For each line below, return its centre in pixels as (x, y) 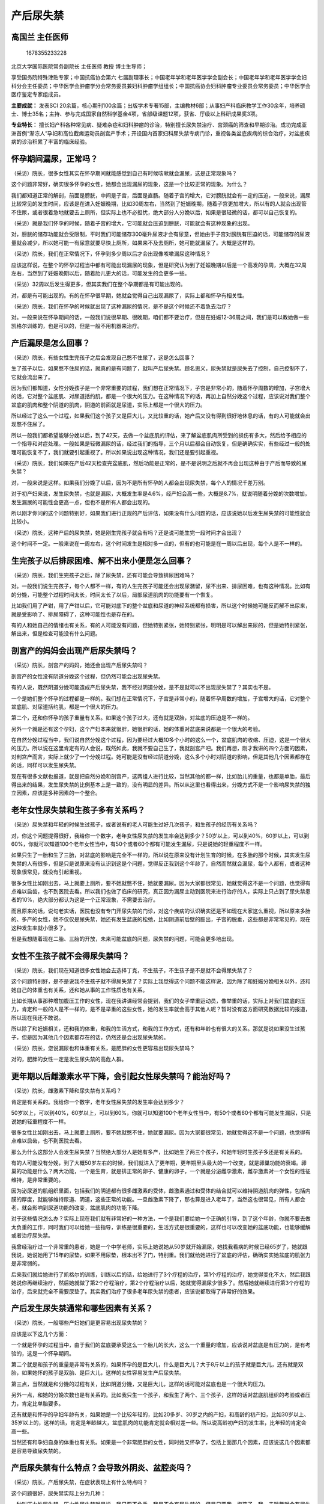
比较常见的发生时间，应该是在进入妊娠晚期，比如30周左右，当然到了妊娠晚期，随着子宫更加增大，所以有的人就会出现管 (159, 204)
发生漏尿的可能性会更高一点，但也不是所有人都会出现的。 (82, 502)
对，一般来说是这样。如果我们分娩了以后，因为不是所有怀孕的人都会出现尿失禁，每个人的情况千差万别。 (140, 482)
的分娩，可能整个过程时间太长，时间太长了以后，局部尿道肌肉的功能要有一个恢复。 (113, 594)
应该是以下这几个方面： (40, 1334)
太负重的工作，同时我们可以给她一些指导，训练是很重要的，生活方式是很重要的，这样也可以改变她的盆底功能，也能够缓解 (161, 1227)
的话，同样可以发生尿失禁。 (45, 765)
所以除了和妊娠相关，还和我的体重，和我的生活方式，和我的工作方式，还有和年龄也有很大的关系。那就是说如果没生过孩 (158, 1029)
